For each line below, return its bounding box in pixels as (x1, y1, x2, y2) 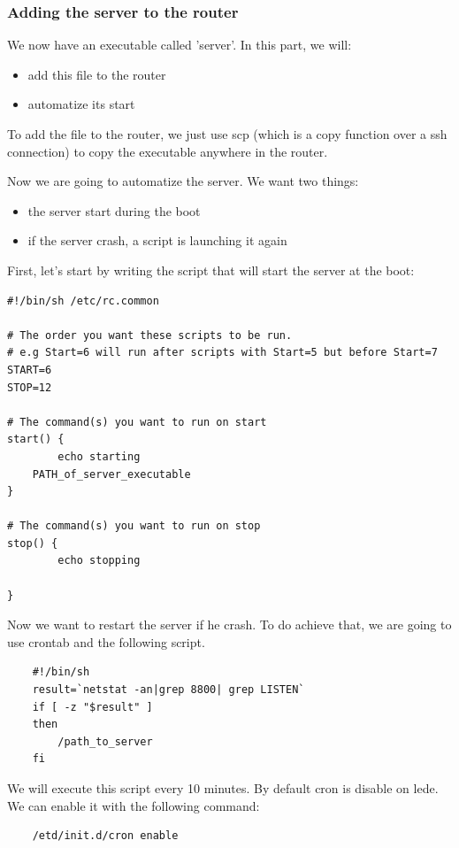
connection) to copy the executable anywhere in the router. (7, 142, 328, 160)
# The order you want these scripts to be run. (7, 328, 293, 342)
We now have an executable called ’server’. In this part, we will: (7, 35, 352, 54)
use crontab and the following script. (7, 632, 205, 651)
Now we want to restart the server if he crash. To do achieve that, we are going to (7, 615, 452, 634)
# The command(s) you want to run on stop (7, 520, 261, 533)
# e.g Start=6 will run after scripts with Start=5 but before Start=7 (7, 346, 438, 359)
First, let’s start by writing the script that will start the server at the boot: (7, 260, 415, 279)
